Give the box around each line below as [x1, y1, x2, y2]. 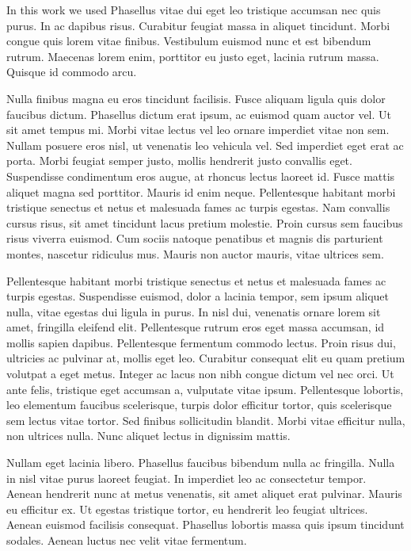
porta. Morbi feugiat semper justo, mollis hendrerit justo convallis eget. [6, 152, 352, 169]
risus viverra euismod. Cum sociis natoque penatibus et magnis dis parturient [6, 230, 383, 247]
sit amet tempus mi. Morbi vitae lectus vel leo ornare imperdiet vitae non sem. [6, 121, 390, 138]
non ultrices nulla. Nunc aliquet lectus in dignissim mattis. [6, 427, 291, 444]
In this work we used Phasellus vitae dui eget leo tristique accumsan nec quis [6, 2, 381, 17]
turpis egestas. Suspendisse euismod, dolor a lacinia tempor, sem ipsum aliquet [6, 288, 390, 304]
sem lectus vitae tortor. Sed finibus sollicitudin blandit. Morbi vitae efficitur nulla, [6, 411, 405, 428]
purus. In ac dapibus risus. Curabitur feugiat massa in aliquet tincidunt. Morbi [6, 17, 390, 33]
